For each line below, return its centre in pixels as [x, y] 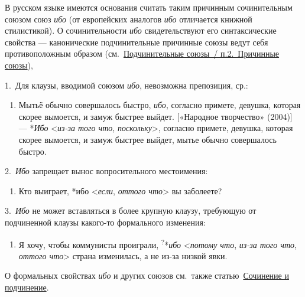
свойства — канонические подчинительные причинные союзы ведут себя [137, 42]
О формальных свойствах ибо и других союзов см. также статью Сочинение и [147, 275]
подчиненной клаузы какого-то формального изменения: [105, 222]
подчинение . [27, 287]
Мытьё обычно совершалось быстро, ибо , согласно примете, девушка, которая [160, 105]
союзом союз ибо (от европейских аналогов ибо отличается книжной [129, 19]
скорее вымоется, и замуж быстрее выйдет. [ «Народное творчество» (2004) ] [155, 116]
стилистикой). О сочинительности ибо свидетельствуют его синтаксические [141, 30]
